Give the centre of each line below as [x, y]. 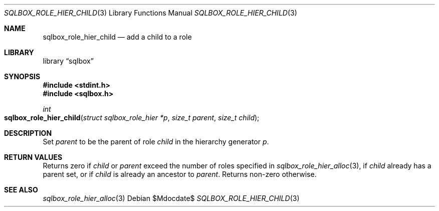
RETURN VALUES [33, 157]
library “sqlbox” [68, 61]
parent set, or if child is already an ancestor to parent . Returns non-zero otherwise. [180, 174]
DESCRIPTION [28, 133]
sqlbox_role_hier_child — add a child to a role [117, 37]
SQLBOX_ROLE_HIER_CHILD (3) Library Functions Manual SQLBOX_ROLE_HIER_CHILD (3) [151, 13]
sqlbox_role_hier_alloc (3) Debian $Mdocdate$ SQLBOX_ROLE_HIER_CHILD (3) [171, 198]
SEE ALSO [21, 190]
